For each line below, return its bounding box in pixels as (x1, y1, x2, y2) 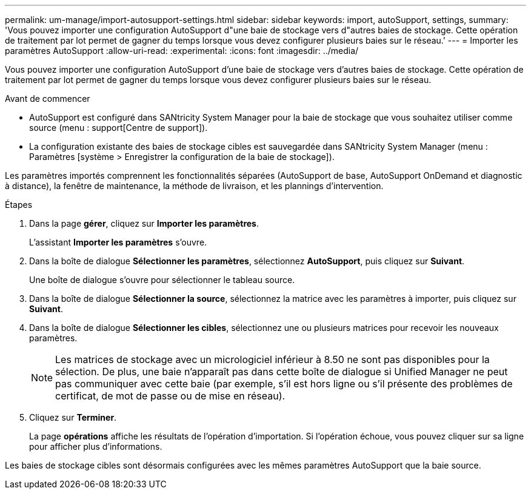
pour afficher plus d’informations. (29, 441, 162, 452)
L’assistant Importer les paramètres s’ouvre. (29, 237, 207, 247)
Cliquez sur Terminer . (29, 412, 117, 422)
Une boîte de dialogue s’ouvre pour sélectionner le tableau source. (29, 275, 295, 285)
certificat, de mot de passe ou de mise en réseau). (55, 390, 286, 402)
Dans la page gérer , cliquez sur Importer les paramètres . (29, 218, 259, 229)
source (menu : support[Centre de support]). (29, 122, 208, 133)
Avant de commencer (5, 93, 90, 104)
